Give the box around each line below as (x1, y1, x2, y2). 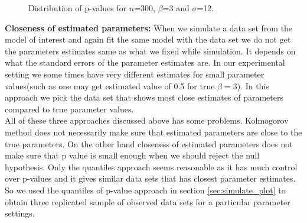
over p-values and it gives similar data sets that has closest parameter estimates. (5, 172, 296, 185)
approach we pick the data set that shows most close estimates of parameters (5, 91, 283, 104)
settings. (5, 207, 35, 219)
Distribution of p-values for (28, 2, 127, 14)
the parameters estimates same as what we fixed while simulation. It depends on (5, 44, 296, 57)
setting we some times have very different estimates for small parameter (5, 67, 264, 80)
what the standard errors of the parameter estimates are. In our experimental (5, 56, 285, 69)
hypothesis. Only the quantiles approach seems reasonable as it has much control (5, 160, 298, 173)
